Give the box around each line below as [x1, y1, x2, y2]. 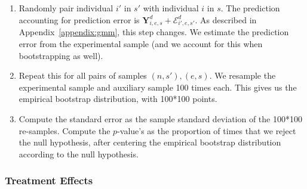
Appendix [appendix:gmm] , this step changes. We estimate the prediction [19, 26, 289, 38]
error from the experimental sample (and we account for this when [19, 37, 263, 49]
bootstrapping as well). [19, 49, 103, 61]
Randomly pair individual [19, 2, 113, 14]
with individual [143, 2, 199, 14]
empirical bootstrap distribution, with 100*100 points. [19, 92, 217, 105]
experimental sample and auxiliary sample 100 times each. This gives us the [19, 80, 297, 93]
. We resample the [209, 69, 276, 82]
